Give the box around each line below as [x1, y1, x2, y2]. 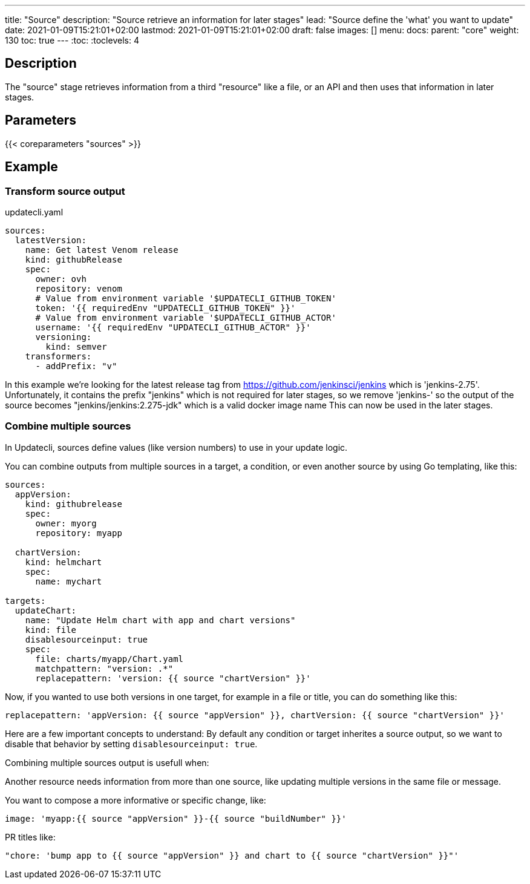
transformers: [25, 351, 92, 361]
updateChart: [15, 605, 77, 615]
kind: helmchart [25, 557, 102, 567]
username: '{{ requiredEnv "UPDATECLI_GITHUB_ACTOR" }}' [35, 322, 311, 332]
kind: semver [45, 341, 107, 352]
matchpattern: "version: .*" [35, 663, 174, 673]
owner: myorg [35, 518, 97, 528]
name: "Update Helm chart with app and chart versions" [25, 615, 296, 625]
